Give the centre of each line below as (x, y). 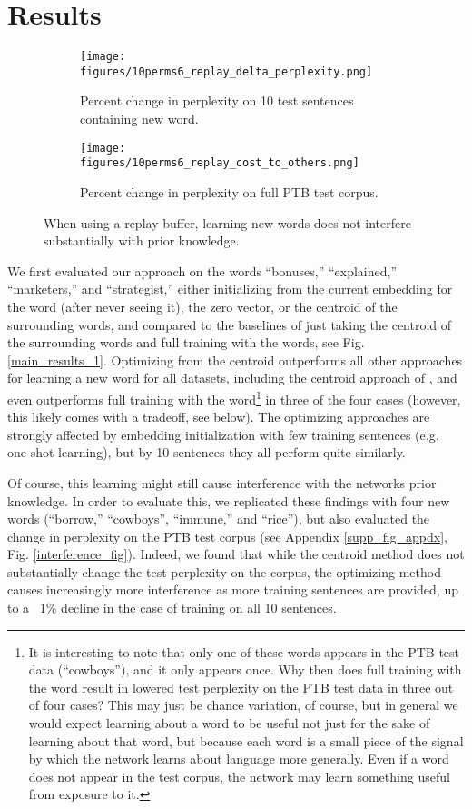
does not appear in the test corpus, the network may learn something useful (239, 776)
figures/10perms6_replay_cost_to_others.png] (220, 163)
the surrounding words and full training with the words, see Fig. (186, 342)
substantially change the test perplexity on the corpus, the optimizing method (224, 571)
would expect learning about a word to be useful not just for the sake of (229, 723)
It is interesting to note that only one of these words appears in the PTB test (244, 651)
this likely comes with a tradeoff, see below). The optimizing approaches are (219, 417)
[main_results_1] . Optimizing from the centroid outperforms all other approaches (235, 360)
